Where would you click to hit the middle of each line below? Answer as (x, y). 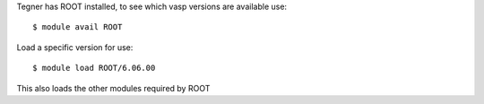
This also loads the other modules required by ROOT (113, 88)
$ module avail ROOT (78, 27)
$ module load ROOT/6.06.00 (94, 68)
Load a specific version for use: (75, 47)
